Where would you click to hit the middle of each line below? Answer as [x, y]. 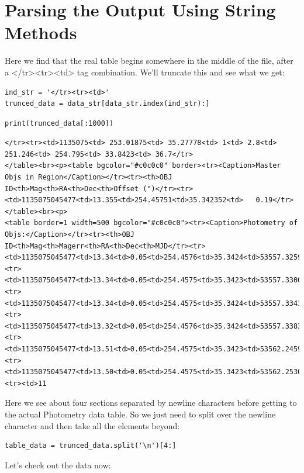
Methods [41, 32]
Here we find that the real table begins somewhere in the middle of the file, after [149, 61]
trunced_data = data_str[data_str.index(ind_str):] [107, 104]
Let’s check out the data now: [58, 465]
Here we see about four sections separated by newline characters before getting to [151, 403]
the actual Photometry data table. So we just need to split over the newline [140, 414]
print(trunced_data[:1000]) [59, 123]
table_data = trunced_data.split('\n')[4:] [91, 446]
